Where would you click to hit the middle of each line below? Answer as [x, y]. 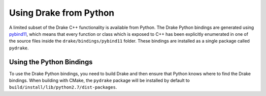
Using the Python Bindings [51, 62]
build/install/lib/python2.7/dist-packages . [63, 87]
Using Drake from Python [62, 13]
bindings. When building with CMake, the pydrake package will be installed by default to [99, 80]
